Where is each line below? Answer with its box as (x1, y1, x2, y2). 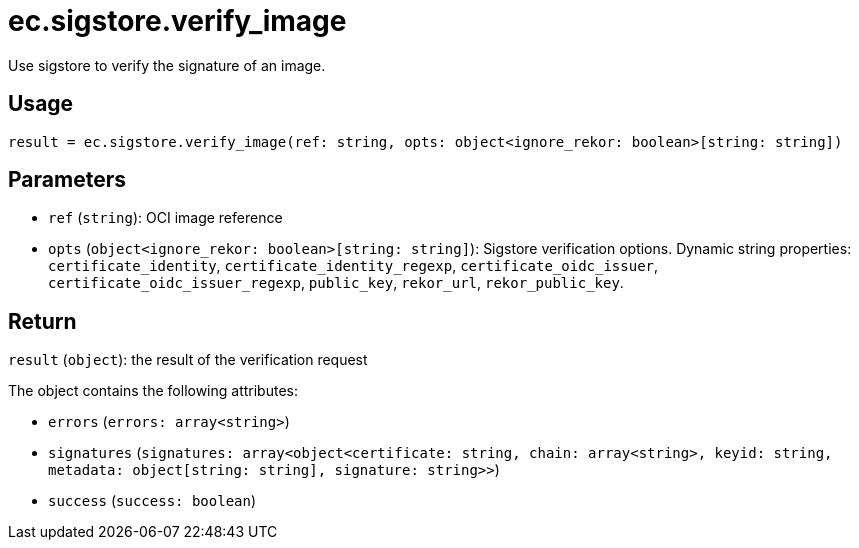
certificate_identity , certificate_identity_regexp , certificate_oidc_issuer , (48, 257, 659, 275)
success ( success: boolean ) (48, 492, 257, 510)
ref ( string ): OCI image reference (48, 209, 283, 227)
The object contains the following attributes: (8, 382, 299, 400)
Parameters (8, 167, 126, 193)
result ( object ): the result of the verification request (8, 351, 368, 369)
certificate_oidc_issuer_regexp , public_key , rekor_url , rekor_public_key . (48, 274, 624, 292)
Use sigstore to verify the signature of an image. (8, 56, 326, 74)
